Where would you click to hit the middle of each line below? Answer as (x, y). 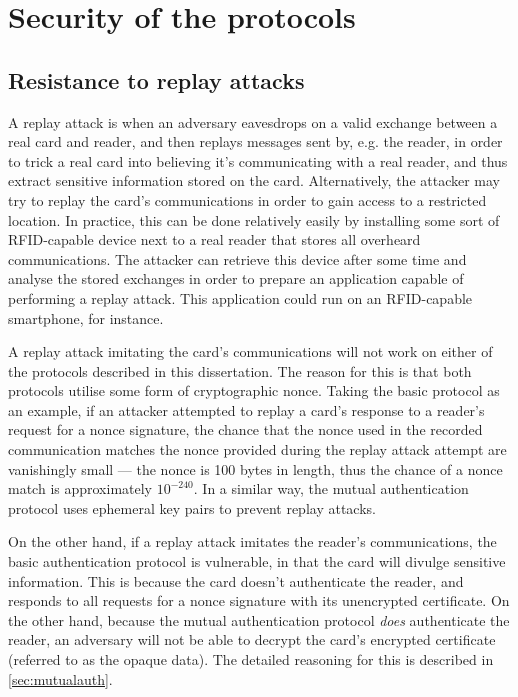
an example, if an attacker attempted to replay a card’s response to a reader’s (246, 409)
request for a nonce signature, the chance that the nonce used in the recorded (245, 429)
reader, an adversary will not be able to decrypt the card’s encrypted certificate (252, 639)
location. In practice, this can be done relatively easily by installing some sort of (254, 219)
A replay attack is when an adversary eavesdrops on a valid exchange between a (253, 121)
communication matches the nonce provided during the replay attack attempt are (257, 449)
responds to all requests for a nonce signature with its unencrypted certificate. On (259, 600)
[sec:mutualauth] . (60, 678)
